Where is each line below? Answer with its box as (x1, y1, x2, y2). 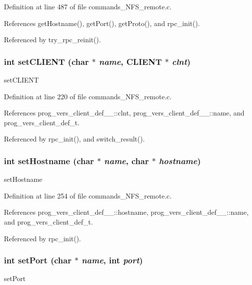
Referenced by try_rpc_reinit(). (4, 34, 101, 45)
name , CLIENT (99, 55, 162, 67)
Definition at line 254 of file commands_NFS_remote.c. (4, 190, 172, 200)
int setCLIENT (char (4, 55, 89, 67)
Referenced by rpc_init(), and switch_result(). (4, 134, 145, 144)
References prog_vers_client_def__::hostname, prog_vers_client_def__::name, (4, 207, 249, 217)
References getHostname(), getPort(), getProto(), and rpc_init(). (4, 18, 200, 28)
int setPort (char (4, 254, 72, 266)
